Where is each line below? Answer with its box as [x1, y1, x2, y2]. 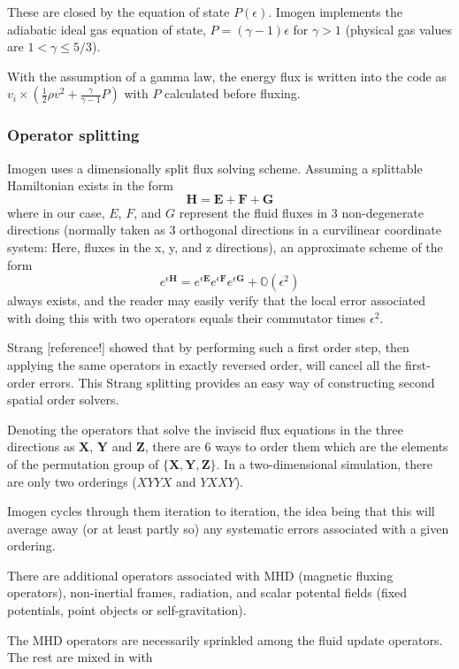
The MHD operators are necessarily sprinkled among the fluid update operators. [7, 630, 443, 649]
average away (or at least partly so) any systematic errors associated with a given [7, 519, 449, 537]
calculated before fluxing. [164, 84, 301, 103]
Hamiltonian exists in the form [7, 176, 174, 195]
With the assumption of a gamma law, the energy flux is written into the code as [7, 66, 447, 85]
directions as [7, 437, 75, 456]
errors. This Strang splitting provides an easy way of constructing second [39, 373, 435, 391]
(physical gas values [345, 19, 452, 38]
